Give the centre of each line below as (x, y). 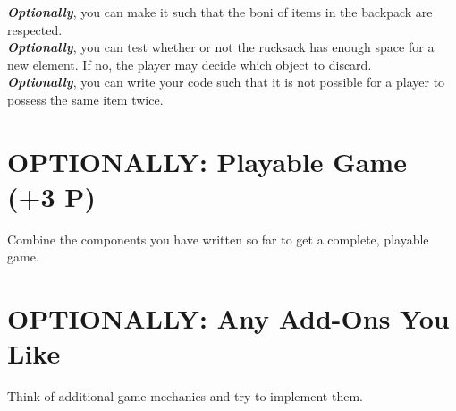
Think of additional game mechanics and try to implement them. (185, 396)
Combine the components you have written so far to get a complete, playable (218, 239)
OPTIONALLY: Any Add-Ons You (228, 318)
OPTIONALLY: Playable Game (207, 161)
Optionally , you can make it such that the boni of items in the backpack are (220, 12)
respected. (35, 29)
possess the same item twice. (85, 99)
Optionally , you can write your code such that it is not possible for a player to (226, 82)
